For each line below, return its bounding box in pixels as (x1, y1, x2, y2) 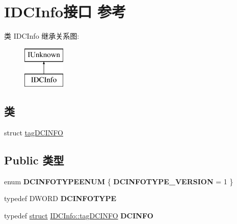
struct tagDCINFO (4, 127, 64, 138)
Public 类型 (4, 152, 64, 168)
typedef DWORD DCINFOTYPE (4, 193, 117, 204)
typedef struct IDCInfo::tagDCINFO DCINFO (4, 210, 153, 221)
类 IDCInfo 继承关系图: (4, 31, 80, 41)
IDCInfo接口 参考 (4, 1, 126, 22)
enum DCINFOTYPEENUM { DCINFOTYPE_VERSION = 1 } (4, 176, 233, 186)
